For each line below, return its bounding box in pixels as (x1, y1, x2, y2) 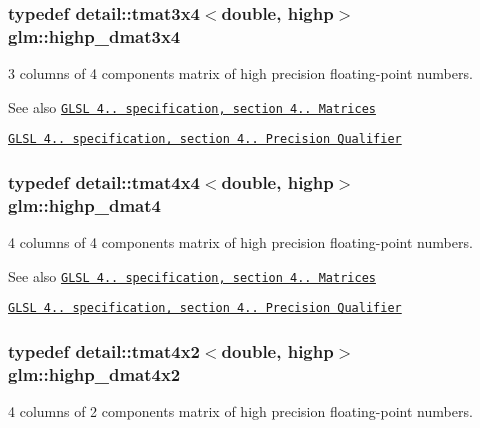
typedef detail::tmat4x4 (8, 169, 200, 194)
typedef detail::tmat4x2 (8, 339, 200, 364)
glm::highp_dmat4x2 (8, 361, 181, 386)
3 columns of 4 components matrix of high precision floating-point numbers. (8, 63, 473, 84)
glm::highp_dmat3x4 (8, 23, 181, 48)
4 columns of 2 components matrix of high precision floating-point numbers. (8, 401, 473, 422)
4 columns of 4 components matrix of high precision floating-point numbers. (8, 232, 473, 253)
